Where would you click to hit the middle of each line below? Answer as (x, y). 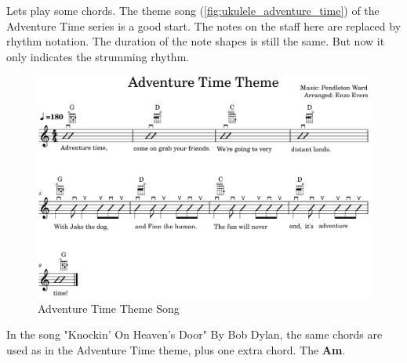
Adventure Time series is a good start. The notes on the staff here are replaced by (204, 25)
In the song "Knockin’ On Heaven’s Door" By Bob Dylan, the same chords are (194, 334)
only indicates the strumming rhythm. (98, 56)
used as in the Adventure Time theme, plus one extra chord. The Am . (176, 349)
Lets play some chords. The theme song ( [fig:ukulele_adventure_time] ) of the (193, 10)
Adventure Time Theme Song (109, 308)
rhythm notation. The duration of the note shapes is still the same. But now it (196, 41)
